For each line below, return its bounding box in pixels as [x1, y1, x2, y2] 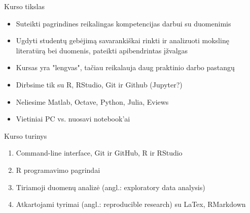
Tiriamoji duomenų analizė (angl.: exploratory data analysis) [16, 181, 205, 192]
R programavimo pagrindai [16, 164, 100, 175]
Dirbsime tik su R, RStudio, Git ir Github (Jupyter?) [16, 79, 183, 89]
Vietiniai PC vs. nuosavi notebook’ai [16, 113, 130, 124]
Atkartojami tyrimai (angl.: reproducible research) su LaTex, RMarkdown [16, 199, 246, 209]
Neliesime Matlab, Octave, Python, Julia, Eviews [16, 96, 169, 107]
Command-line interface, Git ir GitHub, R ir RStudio [16, 147, 183, 158]
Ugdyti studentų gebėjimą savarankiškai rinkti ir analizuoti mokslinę [16, 35, 229, 46]
